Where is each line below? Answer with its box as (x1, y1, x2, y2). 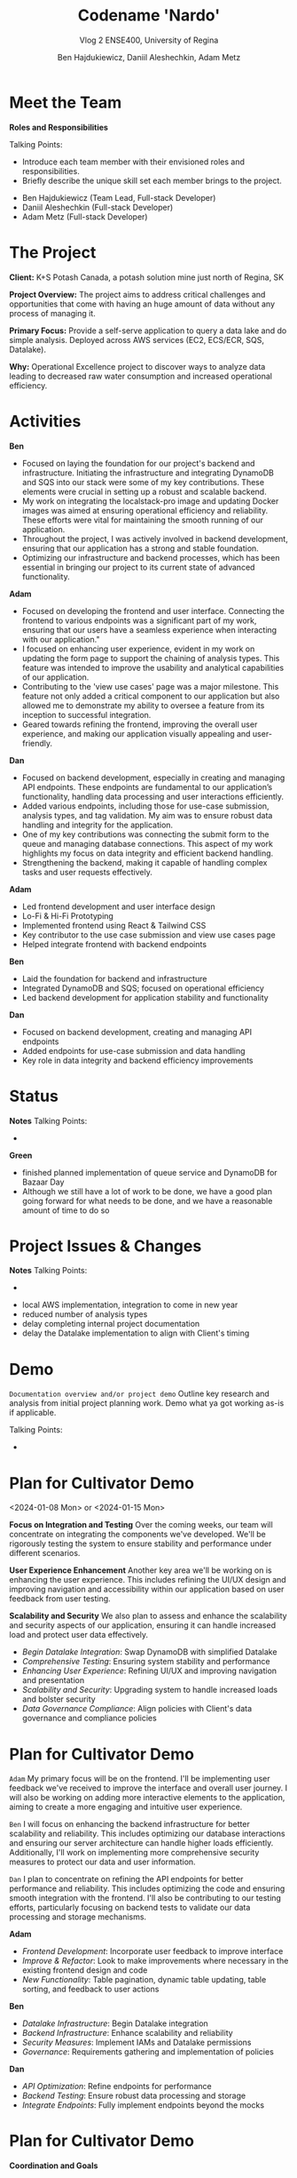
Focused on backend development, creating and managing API (21, 1026, 253, 1037)
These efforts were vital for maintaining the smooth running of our (21, 515, 264, 525)
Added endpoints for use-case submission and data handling (21, 1045, 246, 1056)
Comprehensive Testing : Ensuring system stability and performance (21, 1656, 270, 1667)
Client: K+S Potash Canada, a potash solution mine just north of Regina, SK (9, 272, 285, 283)
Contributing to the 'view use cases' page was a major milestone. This (21, 681, 279, 691)
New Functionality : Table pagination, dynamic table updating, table (21, 1975, 267, 1985)
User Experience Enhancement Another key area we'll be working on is (9, 1565, 272, 1576)
